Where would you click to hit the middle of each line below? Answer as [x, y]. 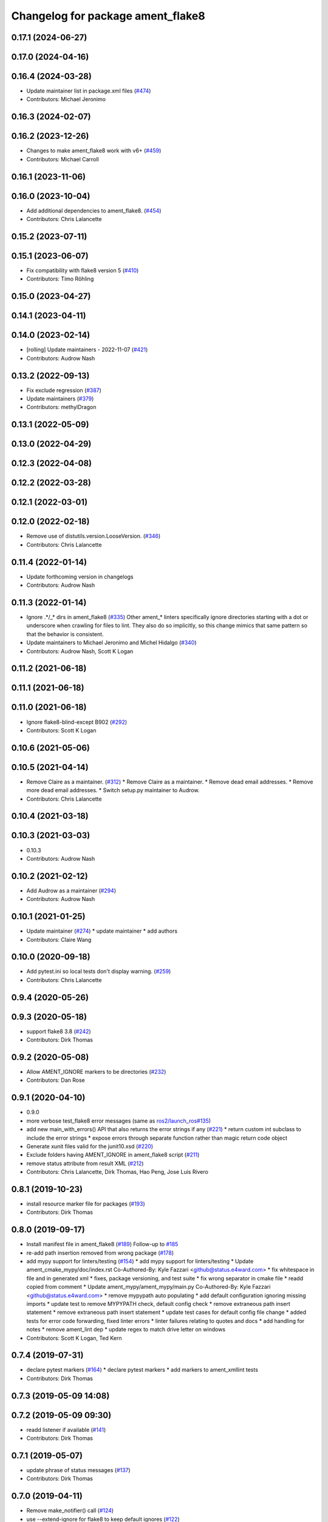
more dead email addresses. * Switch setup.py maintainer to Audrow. [113, 790]
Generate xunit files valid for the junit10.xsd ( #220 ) [90, 1146]
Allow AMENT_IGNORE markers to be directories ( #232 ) [96, 1072]
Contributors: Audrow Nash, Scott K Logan [80, 651]
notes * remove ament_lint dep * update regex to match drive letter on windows [126, 1330]
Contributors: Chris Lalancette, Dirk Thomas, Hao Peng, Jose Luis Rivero [118, 1172]
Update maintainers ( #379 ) [60, 399]
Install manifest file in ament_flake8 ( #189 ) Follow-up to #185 [102, 1244]
